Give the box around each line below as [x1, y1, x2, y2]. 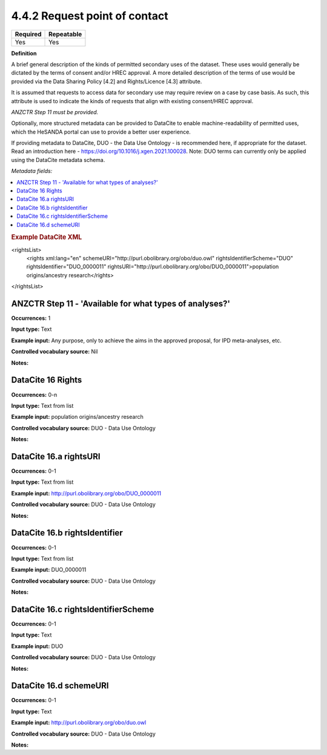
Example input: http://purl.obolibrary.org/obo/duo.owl [11, 719, 147, 726]
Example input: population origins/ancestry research [11, 413, 144, 421]
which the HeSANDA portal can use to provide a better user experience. [11, 128, 191, 135]
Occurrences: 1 [11, 314, 51, 322]
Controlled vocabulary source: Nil [11, 348, 98, 355]
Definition [11, 49, 37, 57]
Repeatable [48, 30, 82, 38]
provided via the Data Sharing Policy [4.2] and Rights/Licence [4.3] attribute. [11, 78, 202, 85]
